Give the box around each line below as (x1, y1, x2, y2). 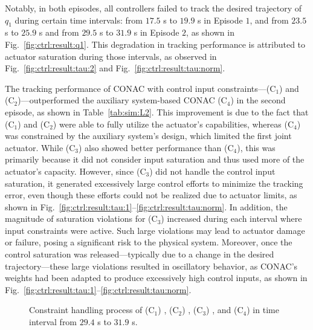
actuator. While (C (5, 141, 76, 154)
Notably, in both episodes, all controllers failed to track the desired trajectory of (5, 2, 302, 14)
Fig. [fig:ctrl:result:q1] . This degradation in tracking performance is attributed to (5, 37, 306, 50)
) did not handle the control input (149, 164, 276, 177)
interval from (29, 315, 77, 328)
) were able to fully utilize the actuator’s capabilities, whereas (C (53, 117, 294, 130)
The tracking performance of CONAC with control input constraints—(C (5, 82, 276, 94)
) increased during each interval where (161, 212, 302, 225)
